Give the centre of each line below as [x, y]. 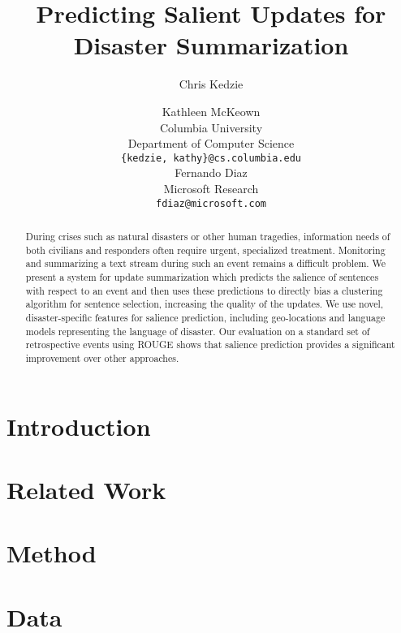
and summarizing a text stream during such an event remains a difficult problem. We [206, 263]
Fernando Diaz [211, 172]
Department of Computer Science [211, 143]
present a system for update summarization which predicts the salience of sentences [202, 276]
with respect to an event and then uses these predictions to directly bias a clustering [204, 290]
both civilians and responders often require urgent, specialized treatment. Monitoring [205, 250]
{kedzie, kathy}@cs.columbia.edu [211, 158]
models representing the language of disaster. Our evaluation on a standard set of [198, 331]
